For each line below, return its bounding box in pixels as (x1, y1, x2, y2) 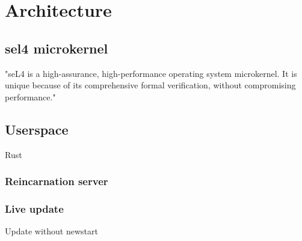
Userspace (5, 120, 69, 138)
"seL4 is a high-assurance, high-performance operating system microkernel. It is (5, 67, 297, 79)
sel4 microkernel (5, 38, 108, 57)
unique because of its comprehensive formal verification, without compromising (5, 79, 296, 91)
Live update (5, 201, 64, 216)
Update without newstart (5, 225, 98, 237)
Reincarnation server (5, 174, 108, 189)
